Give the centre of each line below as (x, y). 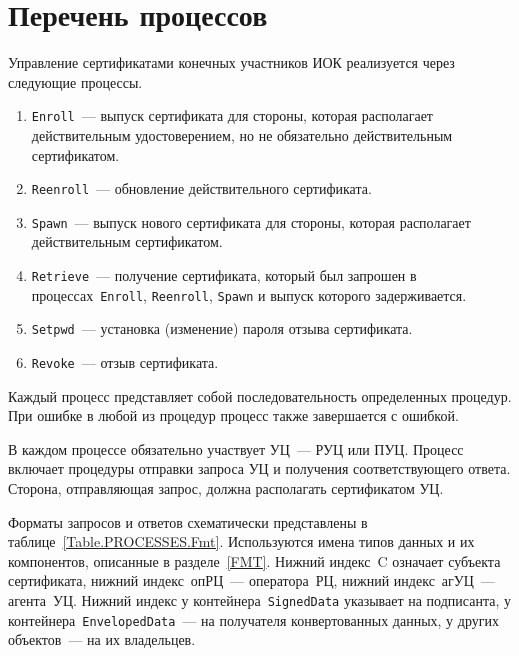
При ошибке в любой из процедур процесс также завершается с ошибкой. (233, 415)
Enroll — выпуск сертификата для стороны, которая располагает (232, 115)
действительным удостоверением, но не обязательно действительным (242, 134)
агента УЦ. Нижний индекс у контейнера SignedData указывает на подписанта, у (259, 600)
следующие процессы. (75, 81)
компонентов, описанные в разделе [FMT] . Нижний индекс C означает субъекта (254, 560)
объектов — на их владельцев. (102, 639)
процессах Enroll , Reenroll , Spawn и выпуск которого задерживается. (249, 294)
